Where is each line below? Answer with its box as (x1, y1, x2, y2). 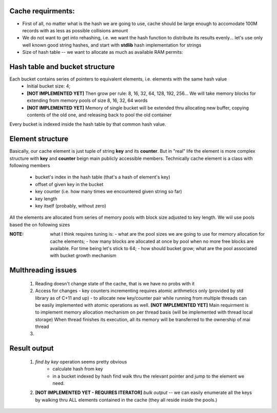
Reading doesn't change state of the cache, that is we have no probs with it (35, 280, 195, 286)
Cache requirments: (9, 7, 75, 15)
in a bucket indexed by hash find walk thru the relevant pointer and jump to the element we (52, 373, 245, 379)
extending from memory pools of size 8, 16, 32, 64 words (27, 97, 148, 104)
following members (9, 162, 50, 169)
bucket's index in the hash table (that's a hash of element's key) (35, 174, 170, 180)
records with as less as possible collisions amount (22, 27, 128, 33)
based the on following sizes (9, 221, 70, 228)
